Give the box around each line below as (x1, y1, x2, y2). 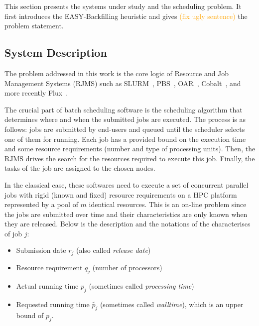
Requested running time (16, 299, 90, 309)
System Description (4, 45, 107, 60)
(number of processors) (92, 262, 162, 272)
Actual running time (16, 280, 79, 291)
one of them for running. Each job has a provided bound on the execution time (4, 133, 246, 144)
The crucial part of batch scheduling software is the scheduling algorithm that (4, 104, 243, 114)
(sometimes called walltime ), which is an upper (100, 299, 244, 309)
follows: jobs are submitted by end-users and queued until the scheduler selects (4, 123, 245, 134)
